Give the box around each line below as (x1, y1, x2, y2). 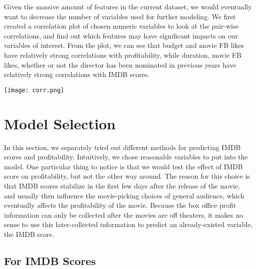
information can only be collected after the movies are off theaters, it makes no (4, 209, 243, 220)
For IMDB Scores (4, 253, 96, 268)
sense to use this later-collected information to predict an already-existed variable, (4, 219, 253, 230)
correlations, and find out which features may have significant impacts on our (4, 30, 238, 40)
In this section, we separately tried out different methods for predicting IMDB (4, 142, 241, 152)
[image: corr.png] (4, 86, 64, 94)
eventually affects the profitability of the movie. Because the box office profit (4, 200, 236, 210)
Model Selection (4, 113, 116, 133)
